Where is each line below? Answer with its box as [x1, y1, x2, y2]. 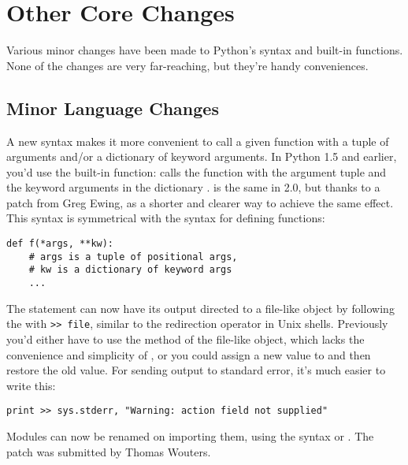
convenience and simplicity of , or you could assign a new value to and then [6, 346, 371, 363]
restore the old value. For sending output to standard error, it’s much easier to [6, 362, 386, 378]
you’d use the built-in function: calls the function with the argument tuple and [6, 163, 387, 180]
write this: [6, 377, 56, 393]
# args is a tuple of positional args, [28, 251, 238, 262]
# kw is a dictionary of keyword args [28, 264, 232, 276]
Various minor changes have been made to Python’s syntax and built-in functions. [6, 42, 403, 58]
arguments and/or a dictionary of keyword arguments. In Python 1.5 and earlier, [6, 148, 397, 165]
